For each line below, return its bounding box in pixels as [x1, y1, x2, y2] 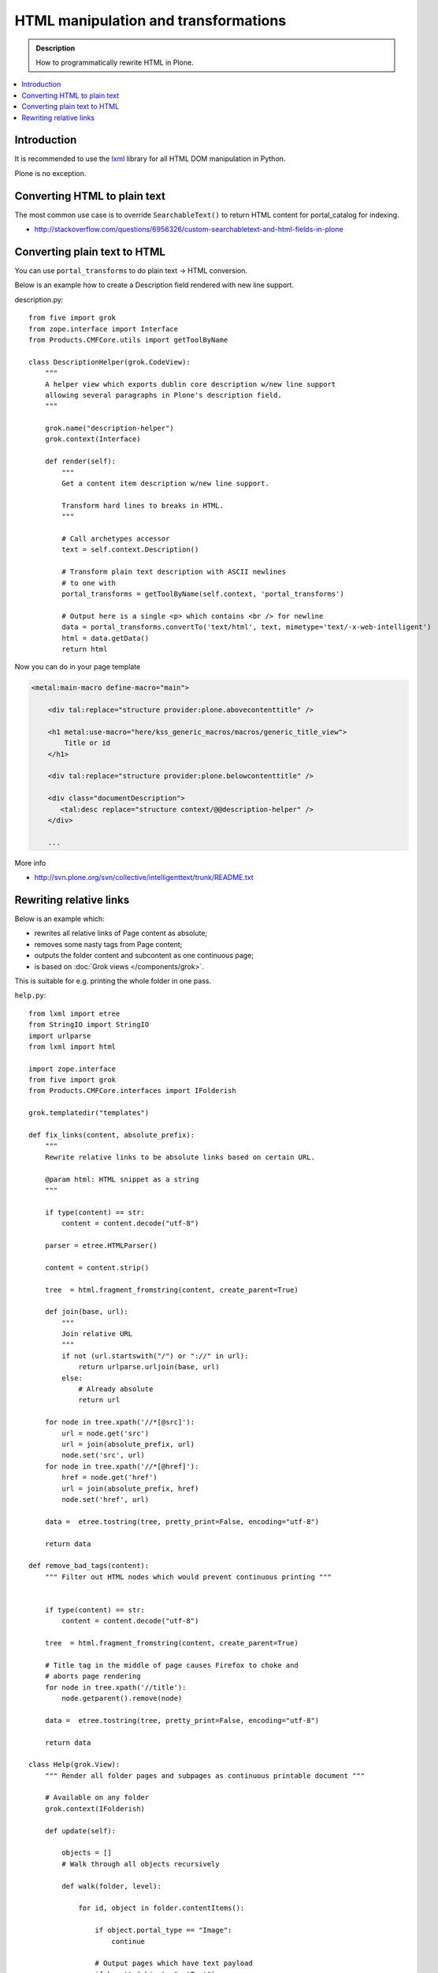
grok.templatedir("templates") [28, 1109, 150, 1118]
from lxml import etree [28, 1009, 121, 1018]
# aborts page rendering [44, 1672, 141, 1681]
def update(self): [44, 1826, 117, 1835]
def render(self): [44, 457, 117, 466]
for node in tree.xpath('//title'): [44, 1683, 187, 1692]
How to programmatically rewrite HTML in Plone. [35, 58, 194, 67]
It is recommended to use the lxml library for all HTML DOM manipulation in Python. [14, 154, 286, 163]
